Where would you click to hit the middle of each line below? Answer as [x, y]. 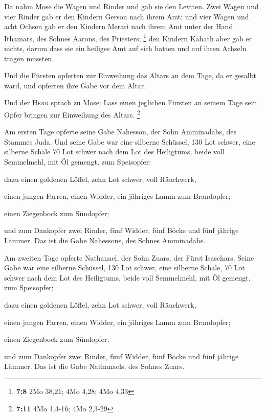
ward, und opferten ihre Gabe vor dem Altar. [75, 85]
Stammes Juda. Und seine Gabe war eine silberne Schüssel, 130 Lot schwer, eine [130, 141]
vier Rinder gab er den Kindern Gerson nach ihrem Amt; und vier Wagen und [127, 16]
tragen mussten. [29, 58]
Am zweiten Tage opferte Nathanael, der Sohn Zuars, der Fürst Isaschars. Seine [129, 257]
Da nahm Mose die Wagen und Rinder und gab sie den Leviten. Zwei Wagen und [131, 6]
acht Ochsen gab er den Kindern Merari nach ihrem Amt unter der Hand [119, 26]
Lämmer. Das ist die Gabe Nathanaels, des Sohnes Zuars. [94, 366]
